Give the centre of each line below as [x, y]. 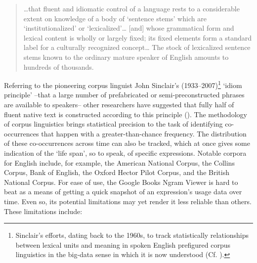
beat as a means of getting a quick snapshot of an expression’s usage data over [123, 192]
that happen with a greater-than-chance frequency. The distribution [144, 133]
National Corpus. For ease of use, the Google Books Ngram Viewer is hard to [121, 182]
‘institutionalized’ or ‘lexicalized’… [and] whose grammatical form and [129, 28]
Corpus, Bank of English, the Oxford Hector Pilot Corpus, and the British [117, 172]
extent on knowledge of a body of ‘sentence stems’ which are [115, 18]
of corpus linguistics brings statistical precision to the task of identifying [113, 124]
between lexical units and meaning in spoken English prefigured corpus [123, 244]
